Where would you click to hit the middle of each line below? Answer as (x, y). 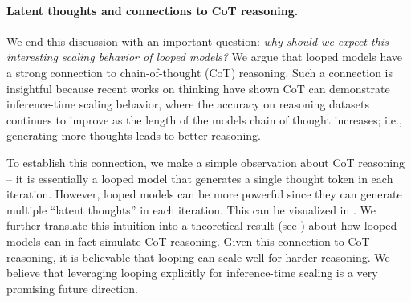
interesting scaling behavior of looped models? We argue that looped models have (205, 57)
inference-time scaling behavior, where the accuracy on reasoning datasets (188, 104)
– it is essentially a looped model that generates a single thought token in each (200, 178)
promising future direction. (72, 288)
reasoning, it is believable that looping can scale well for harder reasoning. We (198, 257)
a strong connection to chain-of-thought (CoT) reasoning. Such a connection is (199, 72)
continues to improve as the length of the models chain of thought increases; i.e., (204, 119)
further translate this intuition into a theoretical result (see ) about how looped (202, 225)
